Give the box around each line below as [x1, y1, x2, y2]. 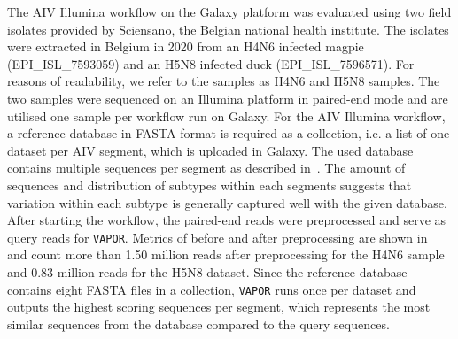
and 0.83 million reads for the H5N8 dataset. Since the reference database [7, 262, 408, 281]
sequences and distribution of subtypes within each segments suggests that [7, 175, 412, 194]
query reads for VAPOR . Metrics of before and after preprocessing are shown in [7, 227, 428, 246]
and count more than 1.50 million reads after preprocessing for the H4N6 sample [7, 245, 445, 264]
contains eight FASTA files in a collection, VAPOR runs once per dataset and [7, 280, 416, 298]
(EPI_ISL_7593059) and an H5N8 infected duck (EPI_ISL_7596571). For [7, 54, 415, 73]
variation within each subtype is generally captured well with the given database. [7, 193, 447, 212]
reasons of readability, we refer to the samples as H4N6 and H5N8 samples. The [7, 72, 440, 90]
